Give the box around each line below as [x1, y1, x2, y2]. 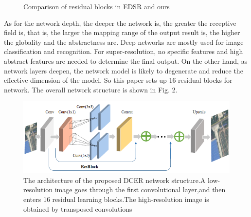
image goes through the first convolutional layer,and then [54, 184, 226, 195]
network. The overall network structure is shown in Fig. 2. [4, 84, 178, 94]
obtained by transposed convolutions [23, 203, 132, 214]
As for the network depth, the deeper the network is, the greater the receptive [4, 18, 236, 28]
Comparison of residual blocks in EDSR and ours [23, 1, 170, 11]
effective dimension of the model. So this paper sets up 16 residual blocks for [4, 75, 233, 85]
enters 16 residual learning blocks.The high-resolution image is [23, 194, 209, 204]
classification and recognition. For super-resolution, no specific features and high [4, 46, 243, 56]
